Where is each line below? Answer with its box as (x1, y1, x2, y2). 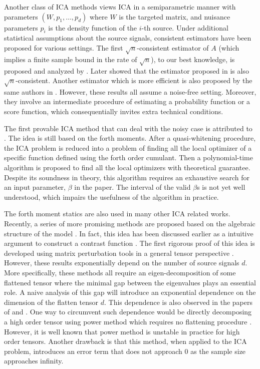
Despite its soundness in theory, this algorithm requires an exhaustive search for (4, 172, 249, 182)
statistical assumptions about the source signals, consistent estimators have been (4, 33, 251, 43)
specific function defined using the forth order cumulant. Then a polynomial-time (4, 152, 253, 163)
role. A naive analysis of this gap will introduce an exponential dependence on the (4, 287, 256, 297)
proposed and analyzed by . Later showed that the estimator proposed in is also (4, 65, 249, 76)
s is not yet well (197, 182, 245, 192)
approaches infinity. (4, 355, 64, 366)
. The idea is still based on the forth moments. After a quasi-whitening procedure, (4, 133, 256, 143)
